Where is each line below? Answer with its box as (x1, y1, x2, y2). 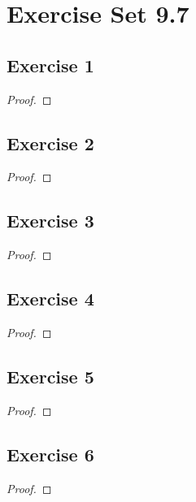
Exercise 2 (7, 130, 94, 155)
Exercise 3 (7, 208, 94, 233)
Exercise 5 (7, 363, 94, 388)
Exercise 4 (7, 286, 94, 311)
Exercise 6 (7, 441, 94, 466)
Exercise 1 (7, 52, 94, 77)
